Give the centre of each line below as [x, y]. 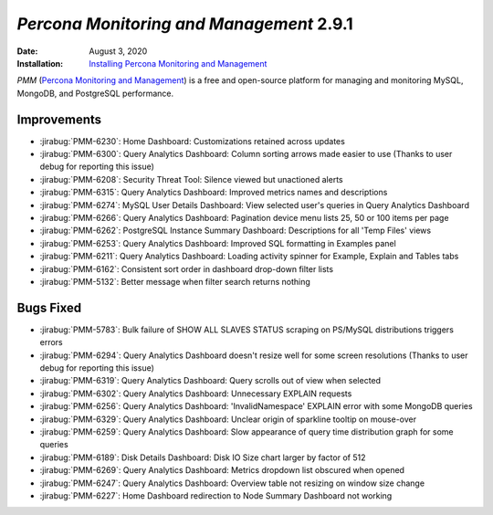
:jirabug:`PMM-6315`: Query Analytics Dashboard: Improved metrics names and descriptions [214, 193]
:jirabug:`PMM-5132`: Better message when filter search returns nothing [175, 281]
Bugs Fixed [49, 307]
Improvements [59, 119]
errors [51, 342]
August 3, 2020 [118, 51]
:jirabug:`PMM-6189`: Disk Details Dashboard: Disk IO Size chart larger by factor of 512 [203, 457]
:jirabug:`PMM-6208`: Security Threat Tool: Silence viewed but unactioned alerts [191, 179]
